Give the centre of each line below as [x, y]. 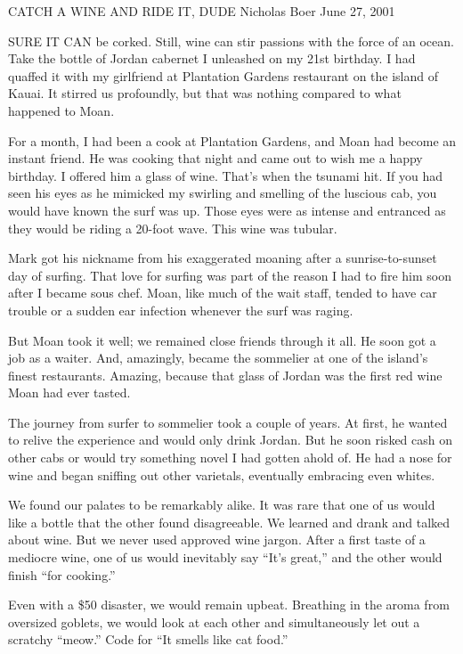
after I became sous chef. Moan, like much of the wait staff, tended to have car [223, 293]
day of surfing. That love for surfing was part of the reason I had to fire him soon [230, 275]
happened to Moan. [61, 110]
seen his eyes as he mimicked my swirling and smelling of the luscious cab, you [223, 193]
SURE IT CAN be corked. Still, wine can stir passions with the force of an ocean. [231, 41]
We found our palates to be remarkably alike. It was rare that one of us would [222, 505]
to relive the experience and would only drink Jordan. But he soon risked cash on [230, 440]
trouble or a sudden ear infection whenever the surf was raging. [181, 310]
